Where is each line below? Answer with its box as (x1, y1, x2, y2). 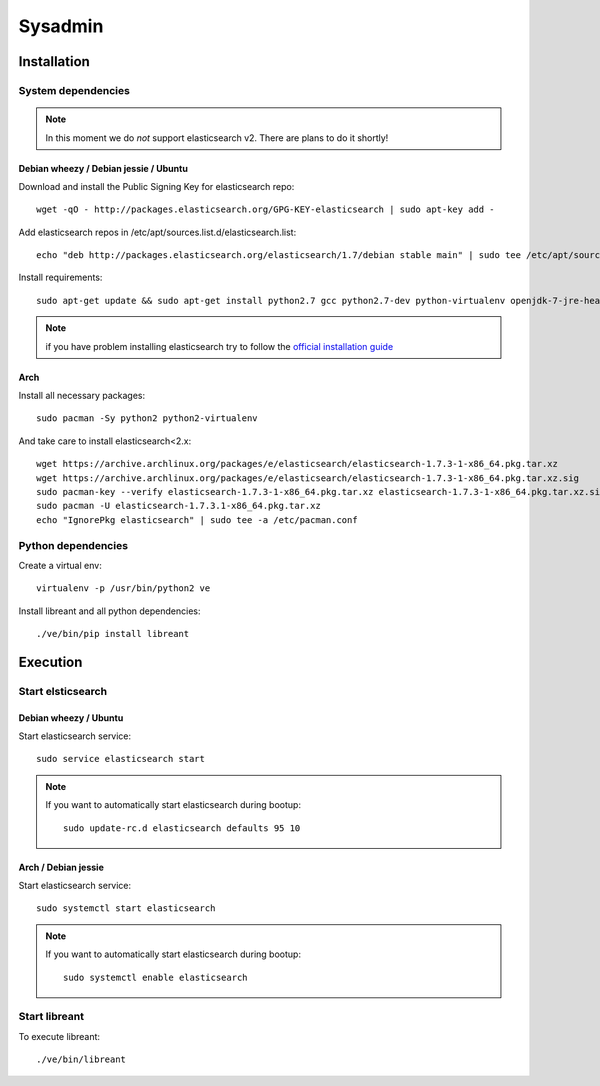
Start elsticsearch (18, 684, 108, 698)
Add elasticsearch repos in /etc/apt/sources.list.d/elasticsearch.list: (18, 226, 297, 238)
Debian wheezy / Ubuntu (18, 711, 124, 724)
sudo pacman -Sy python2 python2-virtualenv (36, 413, 259, 424)
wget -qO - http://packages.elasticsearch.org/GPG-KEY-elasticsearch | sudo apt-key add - (36, 204, 495, 215)
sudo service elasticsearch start (36, 753, 205, 765)
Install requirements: (18, 271, 103, 284)
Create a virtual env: (18, 559, 102, 571)
